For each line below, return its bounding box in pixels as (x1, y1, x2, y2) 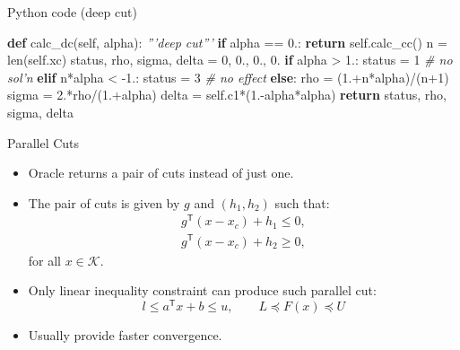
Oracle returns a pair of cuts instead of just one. (28, 163, 294, 182)
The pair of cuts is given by (28, 193, 180, 212)
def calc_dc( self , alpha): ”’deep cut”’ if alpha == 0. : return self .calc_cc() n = (7, 32, 447, 51)
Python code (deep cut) (7, 3, 137, 21)
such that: (274, 193, 330, 212)
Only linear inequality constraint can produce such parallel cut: (28, 281, 377, 300)
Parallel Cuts (7, 133, 80, 152)
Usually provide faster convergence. (28, 325, 222, 344)
